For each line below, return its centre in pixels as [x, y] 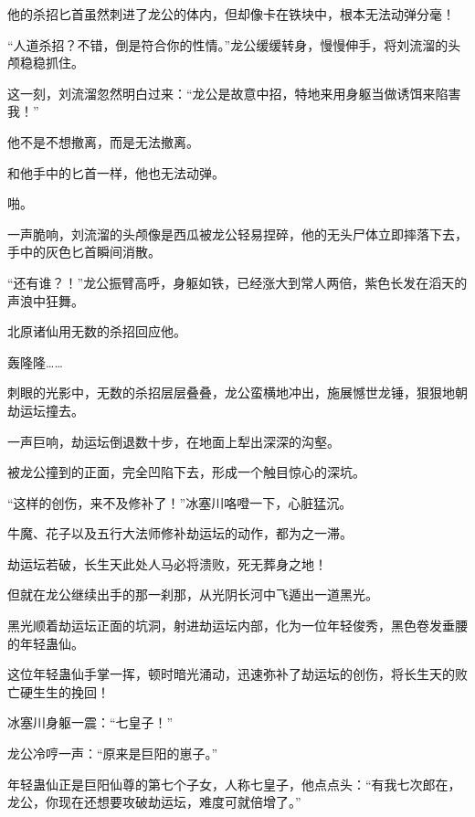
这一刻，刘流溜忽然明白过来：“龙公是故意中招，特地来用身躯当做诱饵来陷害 [234, 93]
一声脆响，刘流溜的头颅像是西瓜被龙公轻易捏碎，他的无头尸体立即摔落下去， [237, 233]
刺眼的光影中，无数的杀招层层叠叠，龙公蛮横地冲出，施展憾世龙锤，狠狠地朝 [237, 393]
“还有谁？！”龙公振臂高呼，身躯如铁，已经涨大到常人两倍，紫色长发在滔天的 [237, 282]
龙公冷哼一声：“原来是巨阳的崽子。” [113, 753]
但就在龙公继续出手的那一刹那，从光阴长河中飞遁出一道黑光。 [193, 594]
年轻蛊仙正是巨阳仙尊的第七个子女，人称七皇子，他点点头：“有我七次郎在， [234, 784]
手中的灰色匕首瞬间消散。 [84, 252]
